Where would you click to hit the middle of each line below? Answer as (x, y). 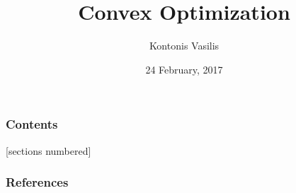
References (37, 182)
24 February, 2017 (184, 69)
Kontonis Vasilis (184, 46)
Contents (32, 124)
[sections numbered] (49, 150)
